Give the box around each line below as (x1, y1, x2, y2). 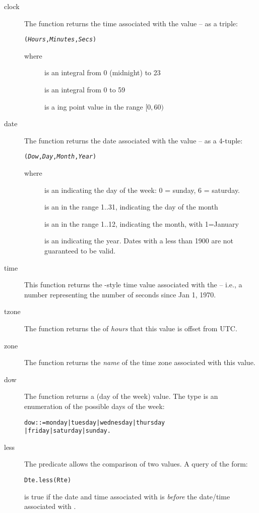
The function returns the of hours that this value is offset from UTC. (24, 323, 237, 333)
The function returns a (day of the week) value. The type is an (24, 391, 218, 401)
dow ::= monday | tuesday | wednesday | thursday (24, 419, 165, 426)
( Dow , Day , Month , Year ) (24, 153, 97, 161)
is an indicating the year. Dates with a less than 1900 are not (44, 235, 234, 246)
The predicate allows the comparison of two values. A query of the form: (24, 458, 248, 469)
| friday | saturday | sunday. (24, 427, 111, 435)
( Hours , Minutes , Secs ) (24, 36, 97, 43)
